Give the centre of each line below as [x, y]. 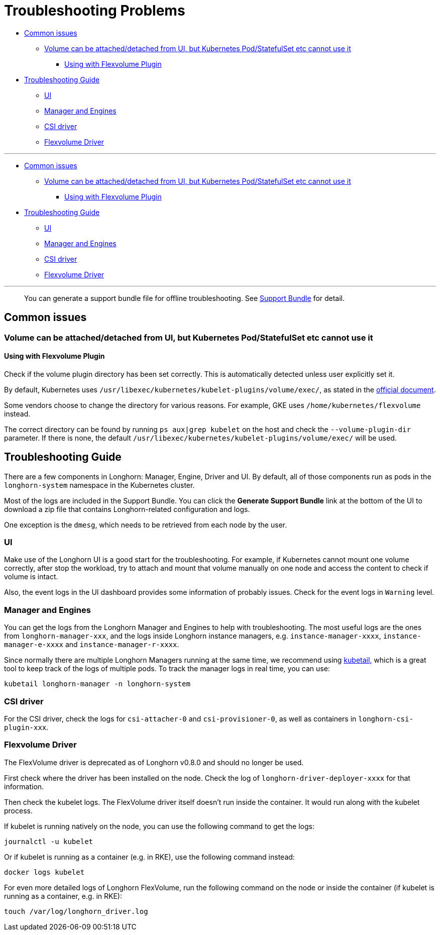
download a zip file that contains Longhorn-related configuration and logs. [127, 509]
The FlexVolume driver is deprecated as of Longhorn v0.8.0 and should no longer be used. [154, 762]
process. [18, 810]
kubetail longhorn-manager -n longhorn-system [97, 684]
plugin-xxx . [26, 727]
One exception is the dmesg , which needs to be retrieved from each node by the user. [146, 525]
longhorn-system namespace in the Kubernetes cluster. [99, 485]
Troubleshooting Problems [95, 11]
